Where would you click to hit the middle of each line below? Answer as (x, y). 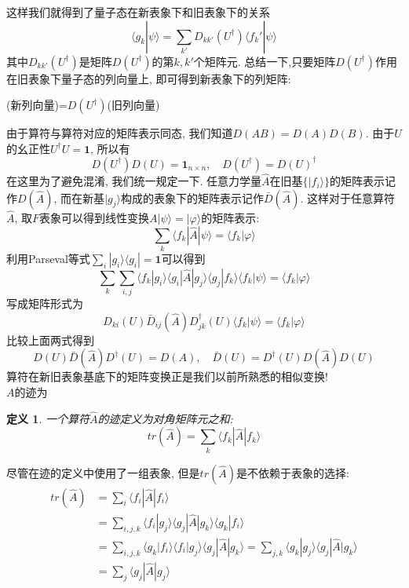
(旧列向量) (133, 105)
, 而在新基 (79, 197)
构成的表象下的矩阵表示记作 (192, 197)
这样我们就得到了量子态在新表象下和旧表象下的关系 (138, 12)
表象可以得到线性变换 (95, 217)
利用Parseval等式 (48, 258)
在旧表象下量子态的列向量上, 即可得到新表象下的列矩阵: (149, 78)
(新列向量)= (37, 105)
